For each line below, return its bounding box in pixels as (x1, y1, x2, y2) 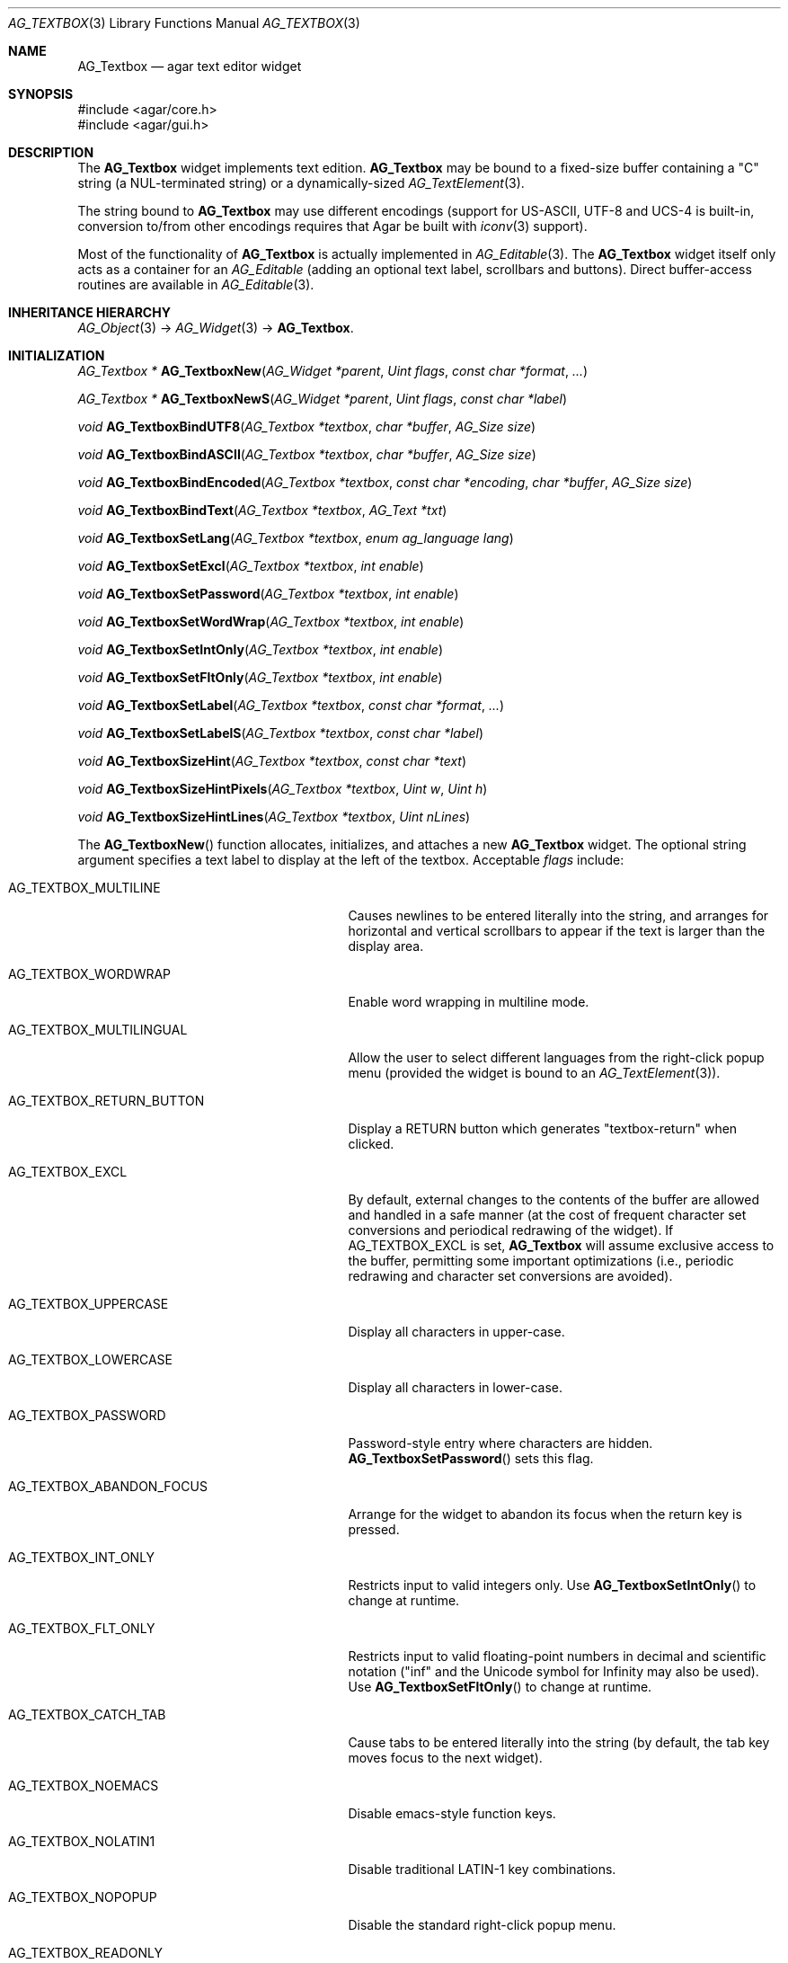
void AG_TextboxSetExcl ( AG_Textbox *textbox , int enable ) (77, 558, 424, 573)
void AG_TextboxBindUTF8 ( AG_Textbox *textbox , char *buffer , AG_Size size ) (77, 419, 536, 434)
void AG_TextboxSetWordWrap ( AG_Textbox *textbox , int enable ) (77, 614, 465, 629)
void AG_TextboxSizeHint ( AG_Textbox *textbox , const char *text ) (77, 753, 467, 768)
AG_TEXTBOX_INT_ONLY (8, 1550, 155, 1565)
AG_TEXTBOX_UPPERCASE (8, 1296, 169, 1311)
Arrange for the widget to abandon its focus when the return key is (348, 1506, 742, 1522)
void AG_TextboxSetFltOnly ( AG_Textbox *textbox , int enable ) (77, 670, 443, 685)
